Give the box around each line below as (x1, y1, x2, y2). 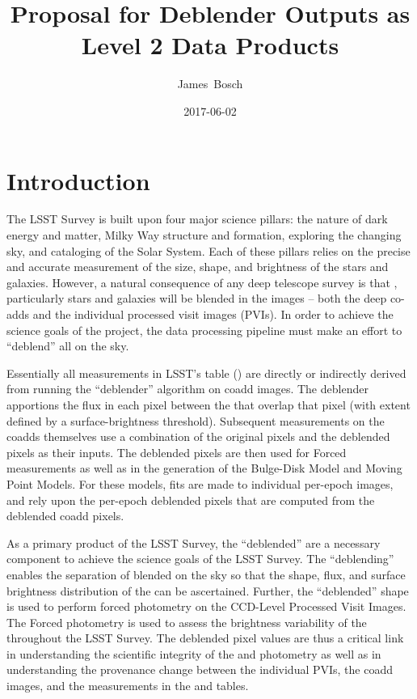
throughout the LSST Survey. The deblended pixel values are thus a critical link (6, 629, 404, 646)
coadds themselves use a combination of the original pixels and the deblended (6, 428, 390, 445)
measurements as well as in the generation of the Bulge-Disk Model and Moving (6, 460, 402, 477)
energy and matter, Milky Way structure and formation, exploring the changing (6, 227, 402, 244)
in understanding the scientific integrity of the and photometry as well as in (6, 645, 381, 662)
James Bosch (177, 75, 243, 92)
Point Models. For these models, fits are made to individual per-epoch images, (6, 475, 394, 492)
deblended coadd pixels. (6, 507, 124, 524)
